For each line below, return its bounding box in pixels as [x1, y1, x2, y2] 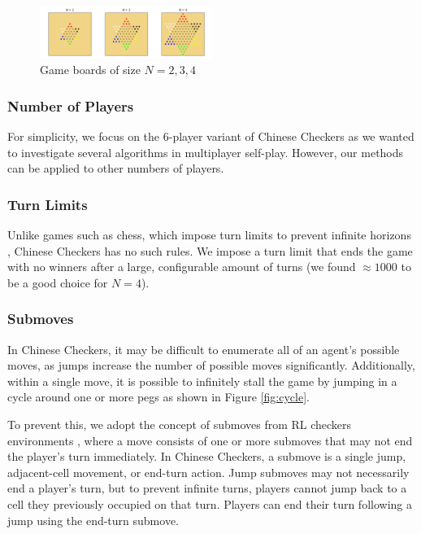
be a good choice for [7, 274, 108, 291]
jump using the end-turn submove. [7, 511, 179, 528]
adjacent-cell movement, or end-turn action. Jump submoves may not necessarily [7, 463, 410, 480]
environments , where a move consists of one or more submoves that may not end [7, 431, 413, 449]
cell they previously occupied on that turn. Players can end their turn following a [7, 495, 412, 512]
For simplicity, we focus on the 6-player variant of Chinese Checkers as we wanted [7, 128, 414, 144]
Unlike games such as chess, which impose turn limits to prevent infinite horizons [7, 226, 411, 243]
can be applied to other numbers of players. [7, 160, 224, 177]
